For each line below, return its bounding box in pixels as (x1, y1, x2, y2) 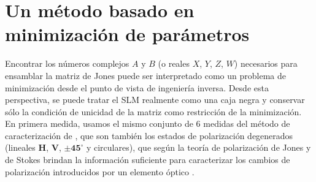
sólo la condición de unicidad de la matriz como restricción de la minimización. (5, 105, 302, 118)
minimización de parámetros (5, 21, 250, 47)
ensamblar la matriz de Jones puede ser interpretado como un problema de (5, 69, 286, 82)
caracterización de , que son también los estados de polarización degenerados (5, 129, 293, 142)
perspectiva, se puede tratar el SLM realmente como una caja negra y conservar (5, 93, 305, 106)
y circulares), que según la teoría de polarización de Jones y (86, 141, 311, 154)
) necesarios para (234, 57, 298, 70)
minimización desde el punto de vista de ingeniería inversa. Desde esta (5, 81, 269, 94)
